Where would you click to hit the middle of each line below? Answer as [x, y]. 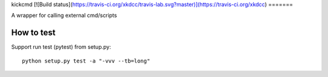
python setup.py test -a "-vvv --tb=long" [86, 61]
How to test [33, 33]
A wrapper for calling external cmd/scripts [64, 16]
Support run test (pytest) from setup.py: [61, 47]
